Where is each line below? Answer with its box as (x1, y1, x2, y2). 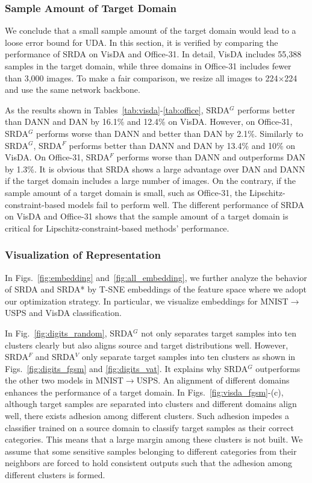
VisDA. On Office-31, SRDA (5, 151, 110, 163)
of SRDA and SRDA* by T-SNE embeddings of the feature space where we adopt (5, 283, 307, 295)
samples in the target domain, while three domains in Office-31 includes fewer (5, 60, 292, 72)
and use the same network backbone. (5, 83, 140, 96)
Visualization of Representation (5, 247, 161, 262)
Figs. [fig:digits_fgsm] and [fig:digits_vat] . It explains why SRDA (5, 362, 248, 374)
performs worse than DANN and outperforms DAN (116, 151, 305, 163)
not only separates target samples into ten (141, 326, 297, 339)
